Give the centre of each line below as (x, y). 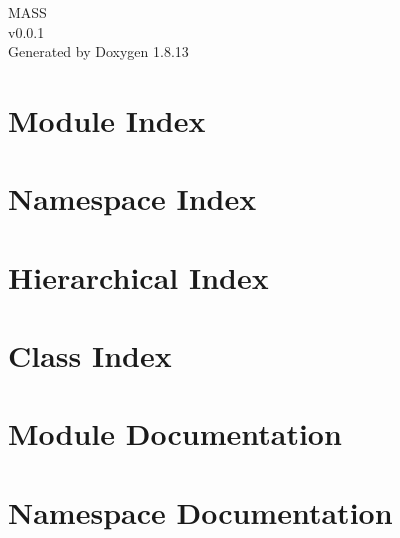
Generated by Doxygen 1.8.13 (98, 51)
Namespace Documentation (200, 511)
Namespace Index (132, 198)
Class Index (90, 355)
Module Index (107, 119)
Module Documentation (175, 433)
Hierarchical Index (138, 276)
